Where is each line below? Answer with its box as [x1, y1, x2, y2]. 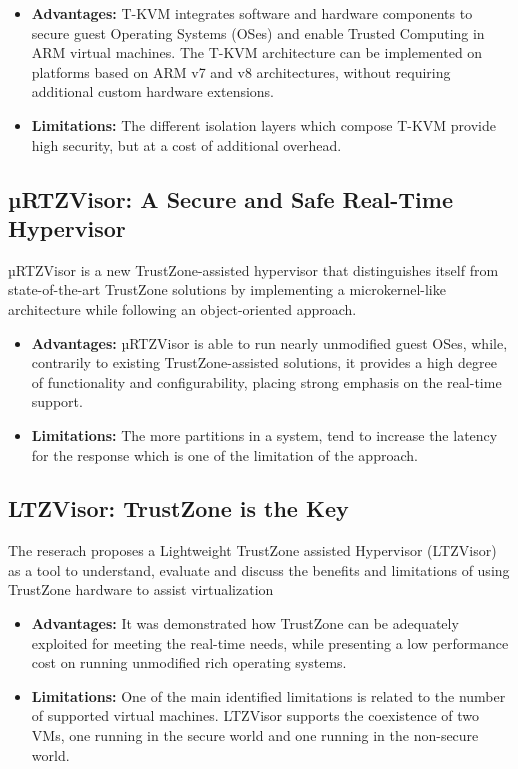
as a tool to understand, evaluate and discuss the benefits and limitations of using [8, 559, 510, 580]
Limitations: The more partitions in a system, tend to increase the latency [31, 424, 498, 445]
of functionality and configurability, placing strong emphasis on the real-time [31, 371, 502, 392]
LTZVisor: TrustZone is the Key [8, 493, 349, 524]
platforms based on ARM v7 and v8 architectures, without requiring [31, 61, 451, 82]
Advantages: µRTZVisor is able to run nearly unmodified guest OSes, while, [31, 332, 508, 353]
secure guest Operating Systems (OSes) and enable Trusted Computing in [31, 22, 485, 43]
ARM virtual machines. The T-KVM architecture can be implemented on [31, 42, 483, 63]
